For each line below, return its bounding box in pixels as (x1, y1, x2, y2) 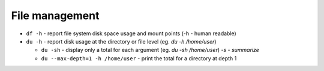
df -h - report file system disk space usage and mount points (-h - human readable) (26, 30, 236, 37)
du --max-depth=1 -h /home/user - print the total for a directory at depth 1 (41, 54, 237, 62)
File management (11, 9, 100, 22)
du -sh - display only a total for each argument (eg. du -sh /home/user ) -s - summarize (41, 47, 259, 54)
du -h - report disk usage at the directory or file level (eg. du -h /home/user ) (26, 38, 217, 45)
